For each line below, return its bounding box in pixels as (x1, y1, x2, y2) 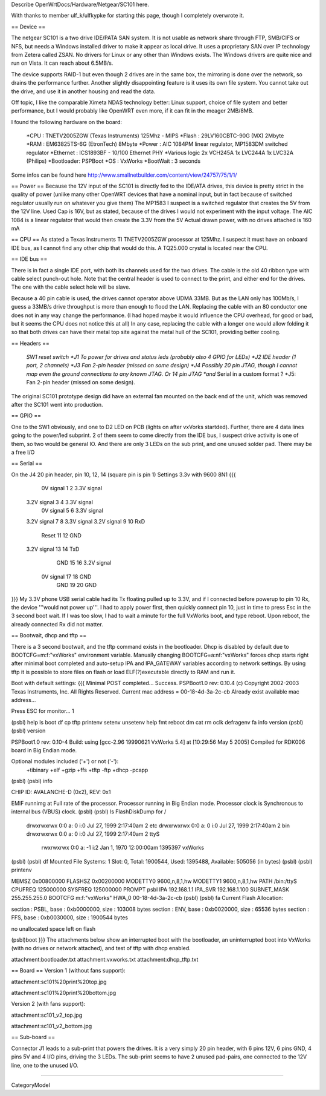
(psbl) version (11, 727, 46, 735)
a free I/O (11, 448, 35, 456)
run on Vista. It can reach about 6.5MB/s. (11, 59, 113, 67)
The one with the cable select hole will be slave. (11, 283, 131, 290)
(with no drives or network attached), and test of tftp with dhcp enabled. (11, 945, 191, 952)
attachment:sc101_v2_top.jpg (11, 1011, 83, 1019)
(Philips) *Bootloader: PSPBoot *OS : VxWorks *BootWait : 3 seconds (26, 157, 201, 165)
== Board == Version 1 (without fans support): (11, 967, 126, 974)
